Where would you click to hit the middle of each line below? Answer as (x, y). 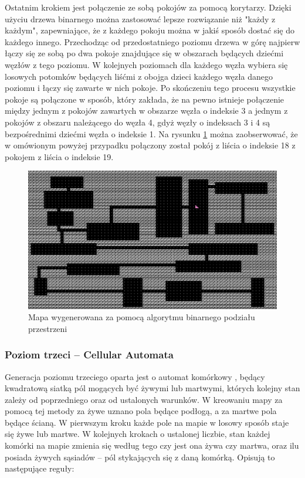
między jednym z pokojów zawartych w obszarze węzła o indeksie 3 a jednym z (146, 111)
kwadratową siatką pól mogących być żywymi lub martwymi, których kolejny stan (152, 388)
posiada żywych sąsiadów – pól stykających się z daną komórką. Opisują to (140, 457)
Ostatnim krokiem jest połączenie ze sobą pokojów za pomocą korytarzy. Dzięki (148, 7)
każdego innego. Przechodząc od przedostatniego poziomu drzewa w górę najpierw (152, 41)
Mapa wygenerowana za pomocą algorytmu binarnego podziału (142, 317)
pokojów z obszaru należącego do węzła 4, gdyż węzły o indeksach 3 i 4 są (138, 122)
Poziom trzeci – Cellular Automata (89, 355)
